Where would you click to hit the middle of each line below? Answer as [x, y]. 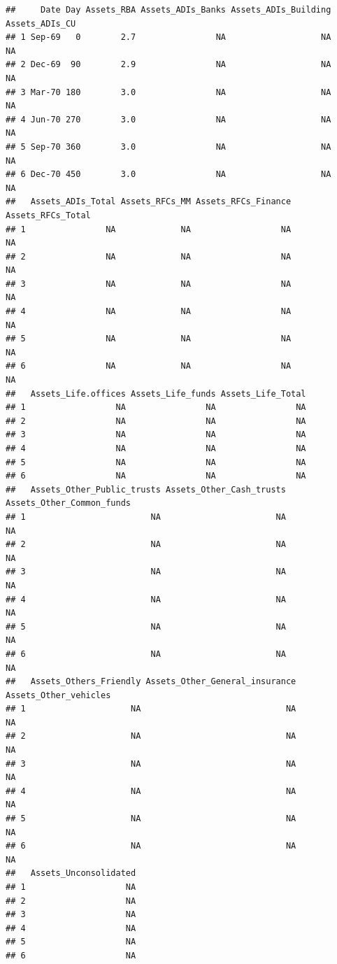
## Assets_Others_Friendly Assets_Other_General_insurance [151, 682]
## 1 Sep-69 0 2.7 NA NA [168, 37]
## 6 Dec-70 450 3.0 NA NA [168, 175]
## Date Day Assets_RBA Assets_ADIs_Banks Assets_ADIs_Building [168, 10]
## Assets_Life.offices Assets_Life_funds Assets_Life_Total [156, 394]
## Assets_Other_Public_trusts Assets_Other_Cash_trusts [146, 489]
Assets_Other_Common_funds [68, 503]
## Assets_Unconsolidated [71, 873]
